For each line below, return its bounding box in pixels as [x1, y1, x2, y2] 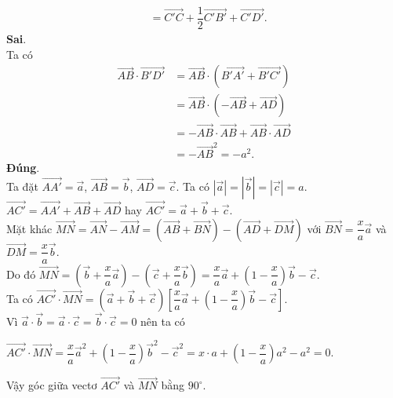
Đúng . [6, 159, 40, 176]
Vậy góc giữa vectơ [6, 377, 97, 393]
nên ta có [140, 312, 185, 329]
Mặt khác [6, 220, 53, 236]
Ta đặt [6, 177, 38, 194]
